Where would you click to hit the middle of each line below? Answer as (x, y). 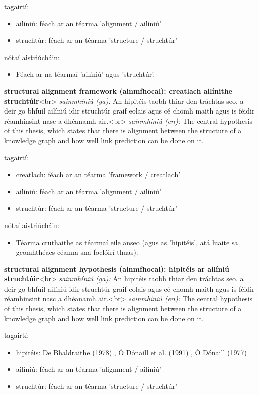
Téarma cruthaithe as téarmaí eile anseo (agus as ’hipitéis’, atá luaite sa (127, 242)
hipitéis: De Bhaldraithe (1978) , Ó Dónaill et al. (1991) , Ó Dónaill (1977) (131, 352)
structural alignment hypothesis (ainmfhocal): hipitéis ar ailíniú (117, 269)
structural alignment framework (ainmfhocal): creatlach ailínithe (118, 91)
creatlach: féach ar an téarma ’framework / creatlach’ (98, 174)
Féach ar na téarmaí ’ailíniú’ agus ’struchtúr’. (85, 74)
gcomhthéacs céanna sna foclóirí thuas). (77, 252)
